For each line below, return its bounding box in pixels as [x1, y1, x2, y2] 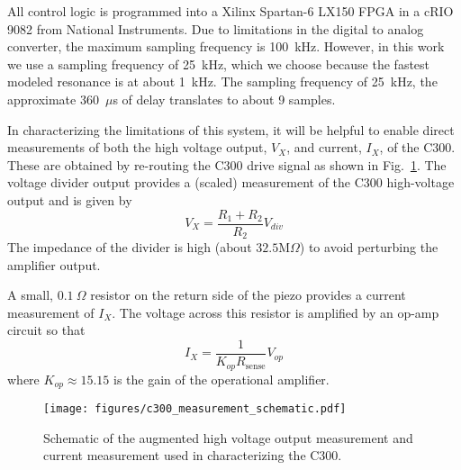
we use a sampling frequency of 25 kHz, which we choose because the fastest [7, 54, 430, 73]
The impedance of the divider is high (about [7, 238, 252, 257]
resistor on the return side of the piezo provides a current [90, 285, 406, 304]
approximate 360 [7, 89, 99, 108]
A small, [7, 285, 54, 304]
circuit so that [7, 321, 86, 339]
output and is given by [7, 190, 132, 209]
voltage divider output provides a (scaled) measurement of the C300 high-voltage [7, 173, 455, 192]
